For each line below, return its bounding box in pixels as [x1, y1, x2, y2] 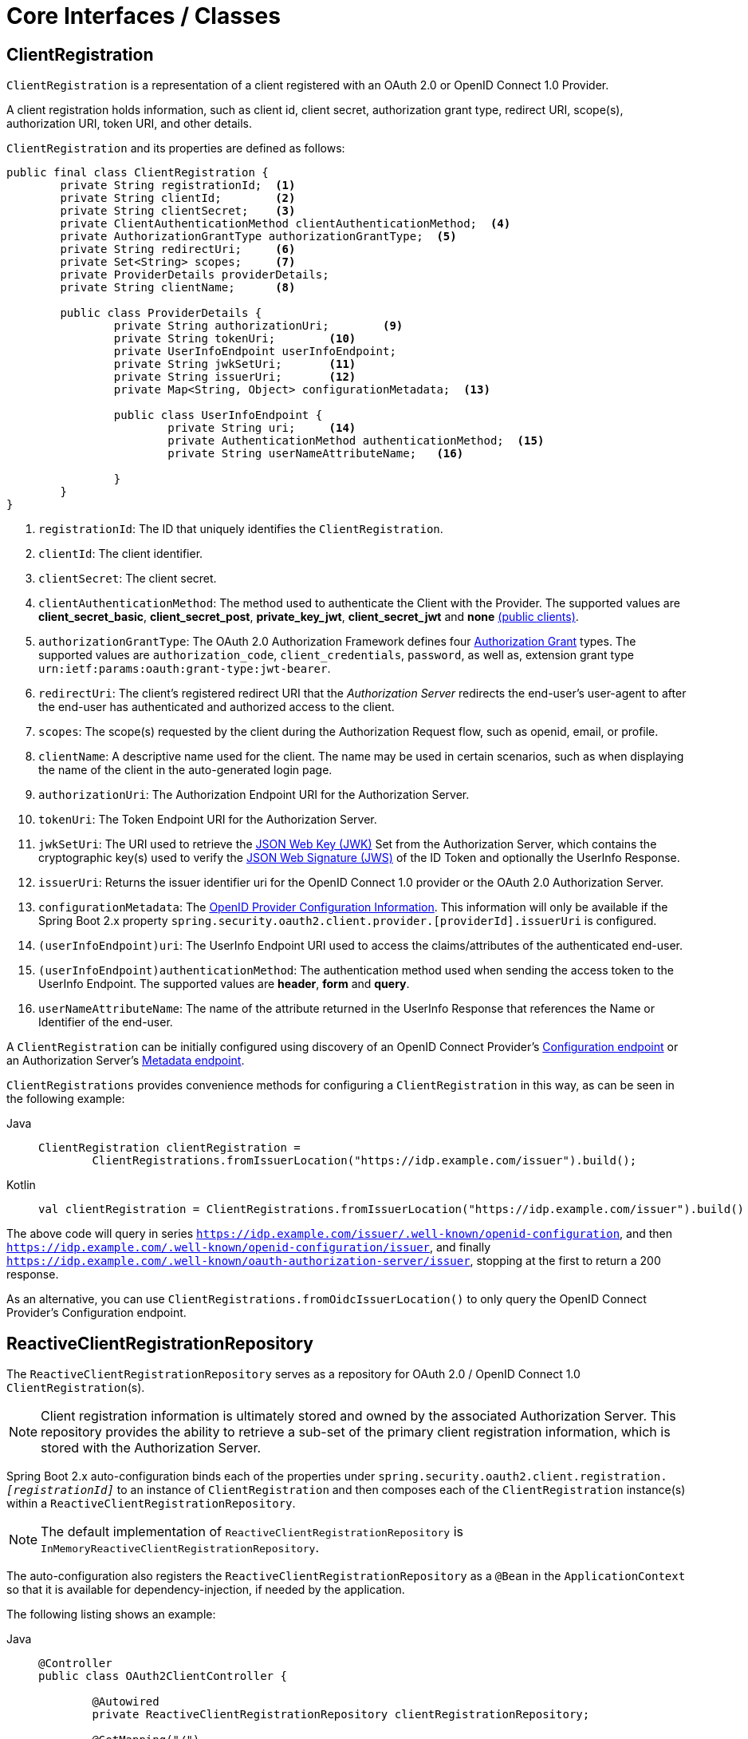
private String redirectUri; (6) [60, 243, 296, 256]
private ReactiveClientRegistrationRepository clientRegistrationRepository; [92, 1708, 590, 1721]
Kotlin [6, 1178, 36, 1192]
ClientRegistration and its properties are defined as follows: [6, 141, 345, 156]
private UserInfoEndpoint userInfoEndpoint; [113, 345, 396, 358]
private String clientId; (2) [60, 192, 296, 205]
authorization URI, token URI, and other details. [6, 117, 252, 131]
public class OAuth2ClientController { [38, 1670, 287, 1683]
